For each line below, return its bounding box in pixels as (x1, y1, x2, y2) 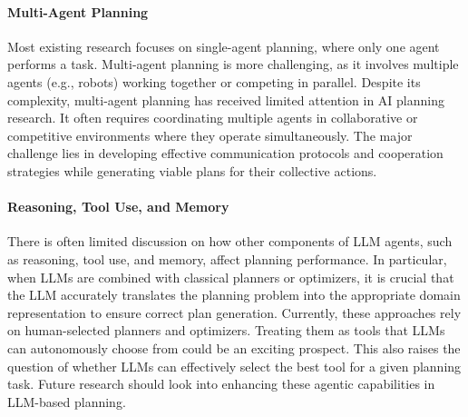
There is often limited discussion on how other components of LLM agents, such (7, 232, 453, 251)
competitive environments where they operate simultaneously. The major (7, 125, 413, 144)
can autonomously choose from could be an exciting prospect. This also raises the (7, 338, 461, 357)
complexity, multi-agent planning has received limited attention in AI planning (7, 90, 444, 109)
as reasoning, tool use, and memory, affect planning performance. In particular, (7, 249, 447, 268)
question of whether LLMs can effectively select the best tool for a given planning (7, 356, 462, 375)
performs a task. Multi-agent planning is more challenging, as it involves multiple (7, 55, 459, 74)
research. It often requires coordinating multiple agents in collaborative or (7, 108, 418, 127)
